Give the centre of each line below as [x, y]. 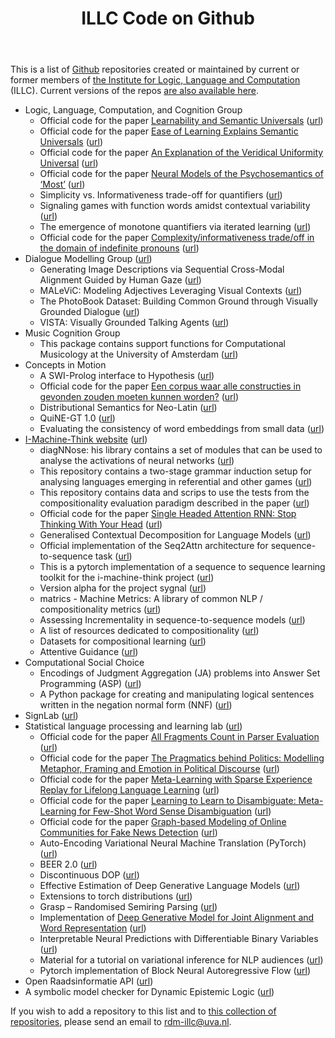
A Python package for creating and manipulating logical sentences [177, 694]
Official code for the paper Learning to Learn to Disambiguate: [168, 801]
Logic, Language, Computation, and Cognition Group [133, 110]
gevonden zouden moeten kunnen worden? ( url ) [139, 397]
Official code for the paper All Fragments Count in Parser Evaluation [179, 737]
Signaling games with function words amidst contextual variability [175, 206]
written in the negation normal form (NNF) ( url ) [136, 705]
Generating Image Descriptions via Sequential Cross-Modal [162, 269]
